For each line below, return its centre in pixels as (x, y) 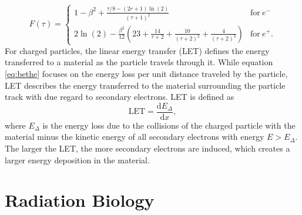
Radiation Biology (80, 200)
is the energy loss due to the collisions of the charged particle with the (169, 125)
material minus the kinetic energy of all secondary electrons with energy (135, 137)
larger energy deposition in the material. (77, 159)
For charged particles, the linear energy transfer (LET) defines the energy (137, 50)
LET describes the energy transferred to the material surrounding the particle (145, 85)
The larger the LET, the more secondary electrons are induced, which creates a (147, 148)
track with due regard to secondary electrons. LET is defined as (120, 97)
